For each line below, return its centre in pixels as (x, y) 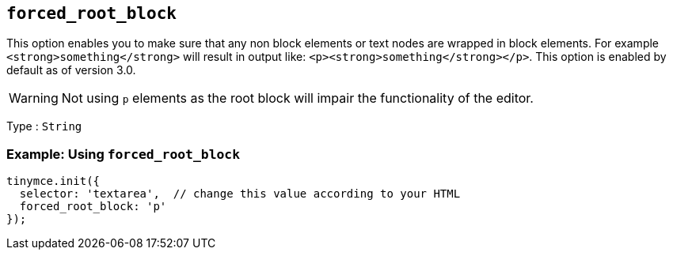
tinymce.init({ (53, 181)
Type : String (44, 126)
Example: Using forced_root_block (124, 154)
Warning (34, 98)
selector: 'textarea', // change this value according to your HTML (240, 194)
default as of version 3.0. (71, 70)
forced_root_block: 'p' (93, 207)
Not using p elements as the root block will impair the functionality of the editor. (297, 98)
